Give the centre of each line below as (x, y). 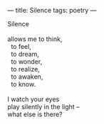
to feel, (21, 46)
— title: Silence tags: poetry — (52, 10)
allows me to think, (35, 39)
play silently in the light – (43, 107)
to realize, (25, 69)
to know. (23, 84)
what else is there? (35, 114)
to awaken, (27, 77)
